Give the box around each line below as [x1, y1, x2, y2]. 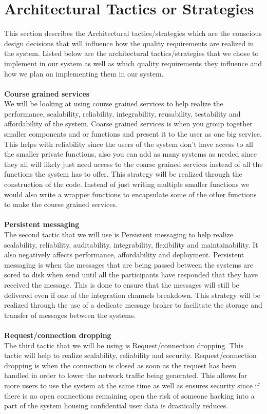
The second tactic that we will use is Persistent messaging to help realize [4, 229, 233, 239]
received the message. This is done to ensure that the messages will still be [4, 279, 239, 290]
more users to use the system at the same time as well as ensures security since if [4, 380, 259, 390]
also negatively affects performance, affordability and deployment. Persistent [4, 249, 244, 260]
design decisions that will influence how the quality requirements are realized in [4, 37, 254, 48]
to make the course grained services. [4, 199, 118, 210]
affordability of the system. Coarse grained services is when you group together [4, 118, 253, 129]
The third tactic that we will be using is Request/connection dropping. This [4, 340, 244, 350]
